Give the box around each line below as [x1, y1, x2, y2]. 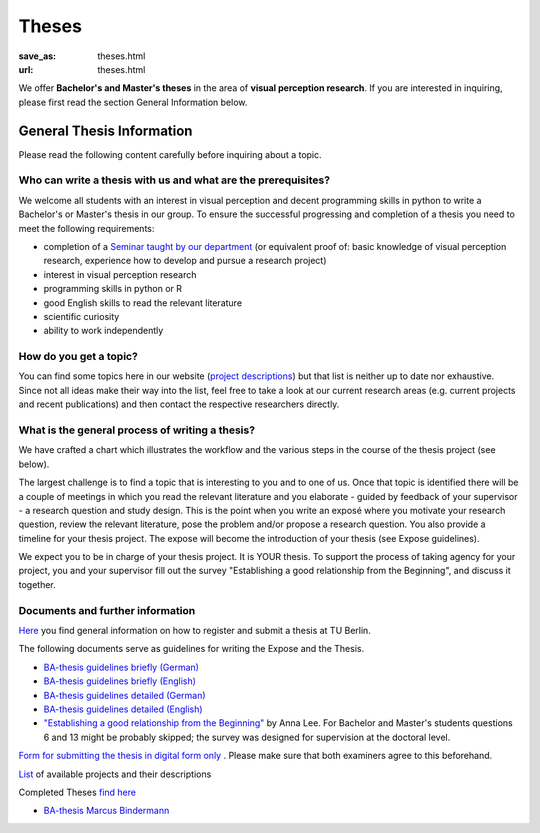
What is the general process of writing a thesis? [18, 423, 255, 437]
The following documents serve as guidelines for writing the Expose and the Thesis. [18, 643, 365, 655]
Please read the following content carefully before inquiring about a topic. [18, 148, 322, 160]
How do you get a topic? [18, 350, 139, 364]
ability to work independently [43, 325, 164, 337]
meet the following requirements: [18, 222, 155, 234]
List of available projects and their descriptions [18, 768, 212, 780]
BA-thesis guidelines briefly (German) [43, 661, 200, 673]
